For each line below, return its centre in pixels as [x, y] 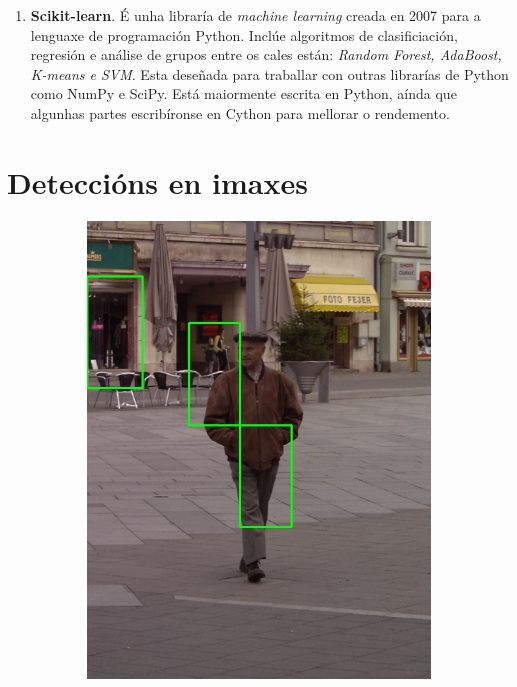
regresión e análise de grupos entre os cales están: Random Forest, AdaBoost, [266, 54]
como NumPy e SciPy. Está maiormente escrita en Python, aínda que [243, 93]
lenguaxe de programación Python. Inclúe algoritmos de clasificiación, [244, 34]
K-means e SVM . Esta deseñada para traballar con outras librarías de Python [269, 73]
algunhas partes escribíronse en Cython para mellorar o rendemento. [240, 112]
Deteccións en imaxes [157, 181]
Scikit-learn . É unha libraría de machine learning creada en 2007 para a [255, 15]
